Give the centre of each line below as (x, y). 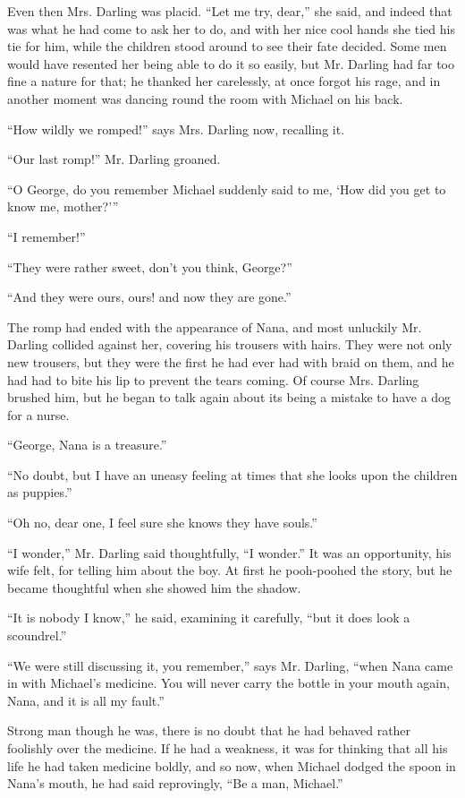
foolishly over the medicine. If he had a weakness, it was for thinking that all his (228, 748)
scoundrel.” (37, 635)
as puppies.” (40, 492)
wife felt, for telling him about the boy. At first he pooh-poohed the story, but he (230, 570)
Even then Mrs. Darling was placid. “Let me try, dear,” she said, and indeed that (230, 11)
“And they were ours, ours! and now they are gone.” (149, 297)
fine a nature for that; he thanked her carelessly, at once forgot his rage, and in (224, 81)
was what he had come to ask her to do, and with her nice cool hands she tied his (231, 28)
